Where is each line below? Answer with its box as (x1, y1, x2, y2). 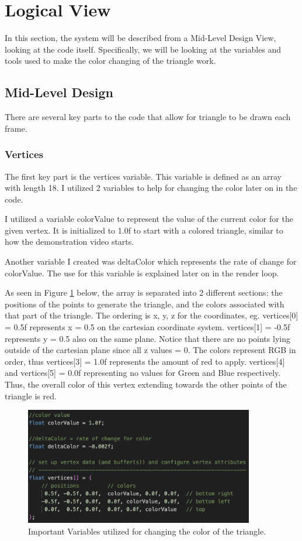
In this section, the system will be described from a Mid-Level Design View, (5, 32, 276, 44)
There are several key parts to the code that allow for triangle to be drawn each (5, 111, 291, 123)
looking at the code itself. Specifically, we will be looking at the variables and (5, 43, 282, 55)
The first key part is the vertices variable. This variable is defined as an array (5, 170, 282, 182)
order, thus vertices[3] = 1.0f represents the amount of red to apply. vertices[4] (5, 355, 285, 367)
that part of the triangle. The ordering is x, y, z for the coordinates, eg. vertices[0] (5, 309, 298, 321)
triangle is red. (5, 389, 57, 402)
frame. (5, 122, 27, 134)
